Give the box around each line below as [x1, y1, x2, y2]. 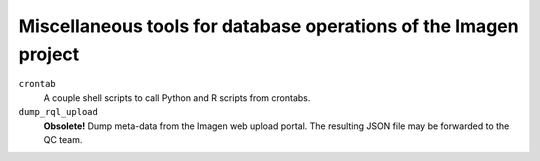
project [18, 43, 80, 65]
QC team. [43, 133, 83, 145]
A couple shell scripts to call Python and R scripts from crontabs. [43, 91, 311, 104]
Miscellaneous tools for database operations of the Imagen [18, 15, 519, 37]
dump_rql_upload [18, 106, 99, 118]
